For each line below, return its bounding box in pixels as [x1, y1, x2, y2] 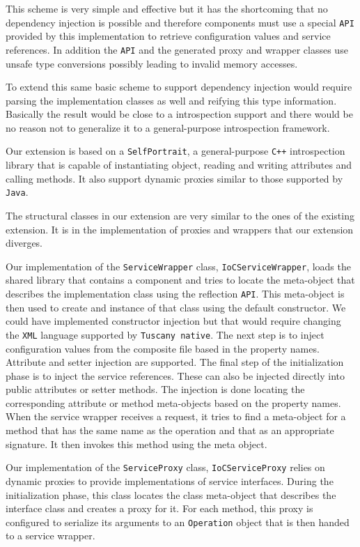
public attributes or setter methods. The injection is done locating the [6, 382, 305, 396]
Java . [6, 185, 29, 199]
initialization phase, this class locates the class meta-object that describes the [6, 487, 336, 502]
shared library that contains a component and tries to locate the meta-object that [6, 272, 355, 287]
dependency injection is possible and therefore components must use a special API [6, 15, 354, 29]
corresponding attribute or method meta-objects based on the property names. [6, 395, 341, 410]
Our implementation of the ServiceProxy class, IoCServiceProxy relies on [6, 460, 325, 475]
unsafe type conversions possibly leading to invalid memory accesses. [6, 56, 298, 70]
